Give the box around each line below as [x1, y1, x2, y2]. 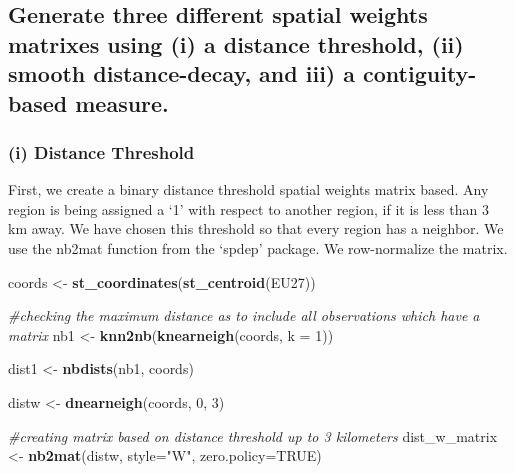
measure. [75, 87, 169, 118]
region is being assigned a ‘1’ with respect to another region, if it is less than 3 [8, 198, 489, 219]
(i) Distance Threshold [8, 139, 195, 164]
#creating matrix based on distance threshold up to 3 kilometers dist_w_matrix [8, 425, 498, 446]
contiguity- [363, 58, 477, 89]
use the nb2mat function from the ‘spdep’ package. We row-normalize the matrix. [8, 237, 508, 258]
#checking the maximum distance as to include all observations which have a [8, 305, 480, 326]
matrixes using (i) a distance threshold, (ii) [8, 28, 464, 59]
